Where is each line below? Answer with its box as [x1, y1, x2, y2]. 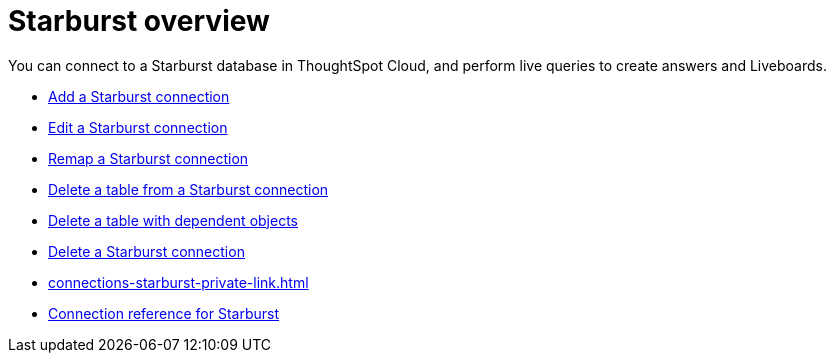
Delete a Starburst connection [48, 242, 245, 260]
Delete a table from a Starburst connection [48, 180, 329, 198]
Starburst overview [8, 4, 270, 38]
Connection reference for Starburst [48, 304, 280, 322]
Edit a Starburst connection [48, 118, 228, 136]
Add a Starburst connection [48, 87, 230, 105]
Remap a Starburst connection [48, 149, 249, 167]
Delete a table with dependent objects [48, 211, 298, 229]
